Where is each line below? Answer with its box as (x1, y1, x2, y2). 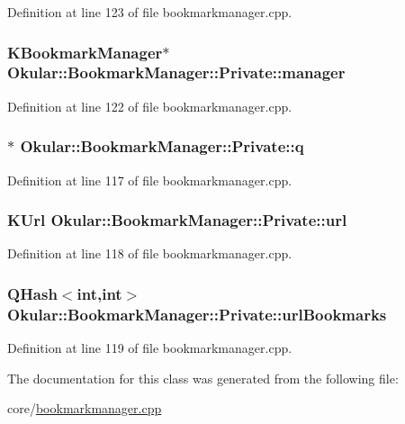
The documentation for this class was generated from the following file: (7, 368, 399, 387)
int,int (76, 282, 122, 304)
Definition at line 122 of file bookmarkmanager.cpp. (7, 96, 292, 115)
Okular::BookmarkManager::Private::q (20, 135, 304, 158)
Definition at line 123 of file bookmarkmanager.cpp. (7, 3, 292, 21)
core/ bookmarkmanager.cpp (7, 399, 162, 418)
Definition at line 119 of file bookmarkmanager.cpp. (7, 338, 292, 357)
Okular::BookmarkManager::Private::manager (7, 61, 346, 84)
